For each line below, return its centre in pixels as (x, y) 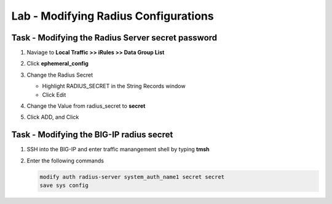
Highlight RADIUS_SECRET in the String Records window (114, 86)
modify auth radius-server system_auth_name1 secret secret (132, 177)
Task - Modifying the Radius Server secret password (114, 38)
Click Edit (54, 94)
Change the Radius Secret (60, 75)
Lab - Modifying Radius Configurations (113, 16)
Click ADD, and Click (53, 117)
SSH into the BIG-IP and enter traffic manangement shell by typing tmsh (118, 149)
